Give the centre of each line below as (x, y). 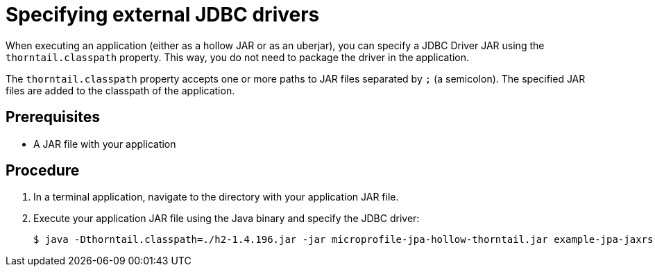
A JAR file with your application (105, 144)
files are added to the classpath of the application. (120, 90)
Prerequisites (53, 117)
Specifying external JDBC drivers (163, 15)
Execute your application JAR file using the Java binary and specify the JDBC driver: (227, 219)
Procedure (43, 171)
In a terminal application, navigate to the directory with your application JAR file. (216, 197)
